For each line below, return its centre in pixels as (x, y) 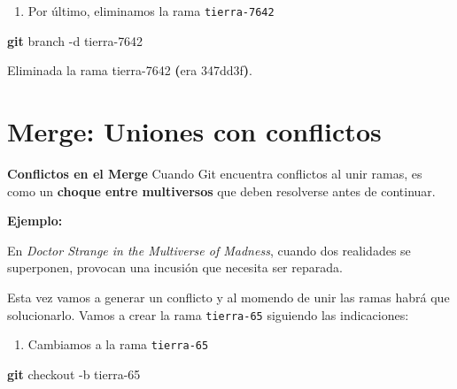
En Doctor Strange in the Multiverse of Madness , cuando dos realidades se (209, 250)
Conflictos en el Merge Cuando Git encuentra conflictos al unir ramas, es (215, 173)
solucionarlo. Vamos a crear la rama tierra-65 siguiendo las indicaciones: (208, 314)
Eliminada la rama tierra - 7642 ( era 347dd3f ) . (130, 70)
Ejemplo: (35, 221)
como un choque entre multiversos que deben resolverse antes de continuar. (221, 191)
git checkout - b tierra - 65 (74, 374)
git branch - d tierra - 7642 (75, 40)
